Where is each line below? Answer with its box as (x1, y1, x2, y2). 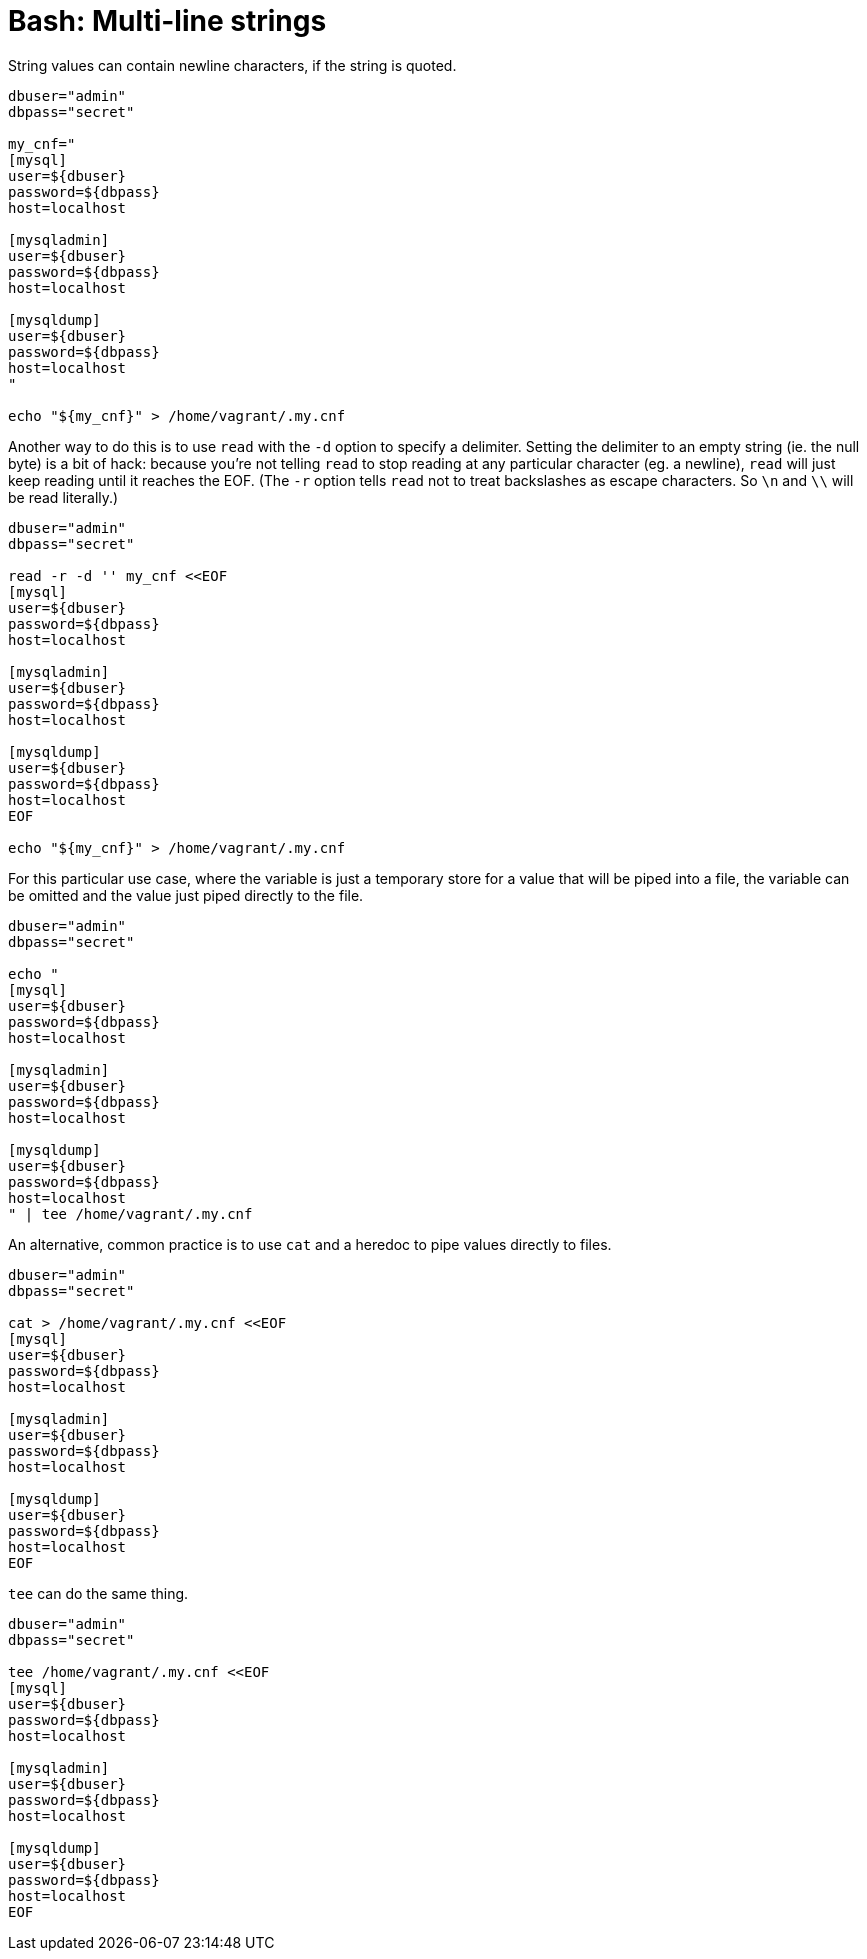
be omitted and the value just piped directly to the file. (8, 886, 364, 904)
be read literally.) (8, 488, 119, 506)
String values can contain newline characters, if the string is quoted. (8, 56, 457, 74)
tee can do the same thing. (8, 1584, 189, 1602)
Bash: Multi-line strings (8, 4, 327, 38)
